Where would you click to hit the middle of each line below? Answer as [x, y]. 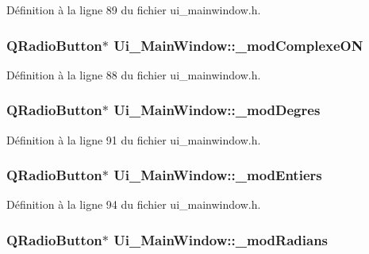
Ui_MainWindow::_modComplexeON [238, 45]
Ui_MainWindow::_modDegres [217, 110]
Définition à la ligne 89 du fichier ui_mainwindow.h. [134, 10]
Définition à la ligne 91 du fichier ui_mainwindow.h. [134, 139]
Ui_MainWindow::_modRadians [221, 239]
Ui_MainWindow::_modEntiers [218, 175]
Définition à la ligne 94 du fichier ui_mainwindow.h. [134, 204]
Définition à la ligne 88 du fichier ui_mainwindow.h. [134, 74]
